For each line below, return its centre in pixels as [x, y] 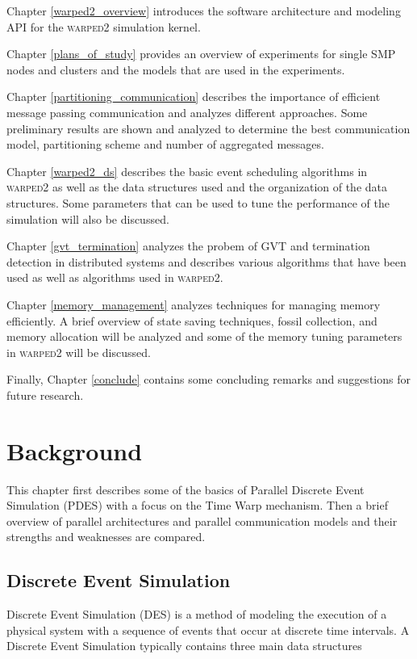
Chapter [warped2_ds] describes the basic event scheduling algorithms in [187, 171]
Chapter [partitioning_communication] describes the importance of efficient [194, 97]
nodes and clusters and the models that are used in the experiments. [176, 69]
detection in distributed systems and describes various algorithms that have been [206, 261]
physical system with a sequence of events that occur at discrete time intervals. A [208, 630]
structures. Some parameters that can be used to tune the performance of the [198, 202]
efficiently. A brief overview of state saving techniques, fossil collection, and [192, 320]
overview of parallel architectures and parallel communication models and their [202, 520]
